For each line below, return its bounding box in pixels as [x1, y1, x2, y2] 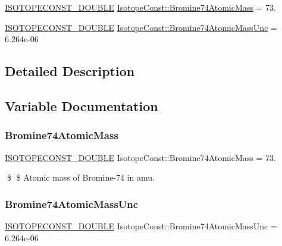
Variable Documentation [5, 96, 158, 115]
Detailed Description [5, 62, 135, 80]
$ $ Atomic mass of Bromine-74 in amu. [7, 171, 155, 184]
